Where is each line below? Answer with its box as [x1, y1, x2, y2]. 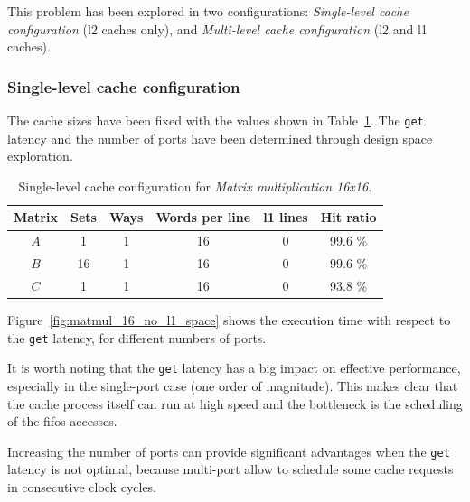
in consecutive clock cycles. [7, 478, 157, 496]
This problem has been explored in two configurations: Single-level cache [7, 2, 409, 20]
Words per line [155, 208, 251, 227]
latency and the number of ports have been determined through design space [7, 128, 433, 147]
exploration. [7, 146, 73, 165]
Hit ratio [320, 208, 377, 227]
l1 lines [263, 208, 308, 227]
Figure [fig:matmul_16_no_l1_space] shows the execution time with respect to [7, 311, 451, 330]
